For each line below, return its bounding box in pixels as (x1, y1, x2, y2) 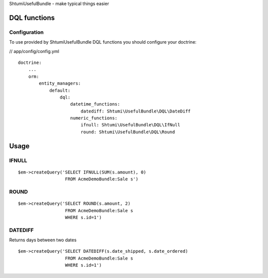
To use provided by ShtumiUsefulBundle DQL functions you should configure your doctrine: (9, 39, 197, 45)
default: (49, 87, 70, 93)
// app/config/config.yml (9, 48, 60, 54)
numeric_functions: (70, 115, 118, 121)
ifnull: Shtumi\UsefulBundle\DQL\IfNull (80, 122, 181, 128)
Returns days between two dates (9, 237, 77, 243)
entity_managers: (39, 81, 81, 86)
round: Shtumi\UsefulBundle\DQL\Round (80, 129, 175, 135)
